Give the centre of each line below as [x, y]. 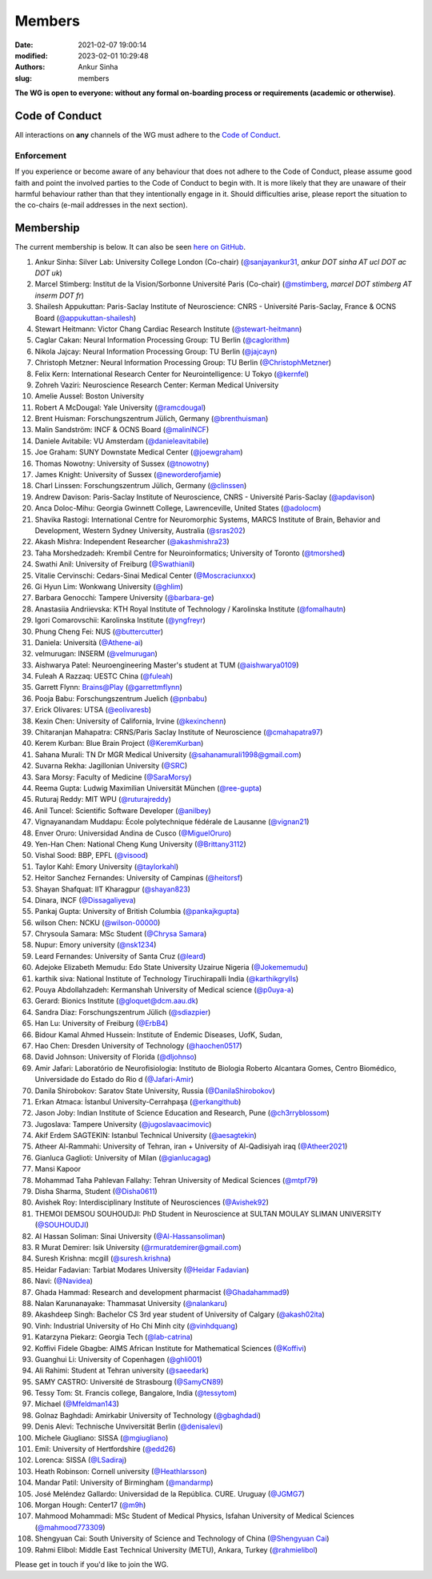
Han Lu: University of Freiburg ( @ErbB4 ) [101, 1024]
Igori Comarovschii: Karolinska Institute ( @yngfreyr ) [120, 620]
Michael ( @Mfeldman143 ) [77, 1404]
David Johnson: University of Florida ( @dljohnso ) [116, 1057]
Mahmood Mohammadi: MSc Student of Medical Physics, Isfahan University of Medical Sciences [195, 1516]
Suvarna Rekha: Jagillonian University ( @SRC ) [111, 766]
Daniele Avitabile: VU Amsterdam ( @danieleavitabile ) [122, 441]
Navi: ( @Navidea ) [64, 1281]
